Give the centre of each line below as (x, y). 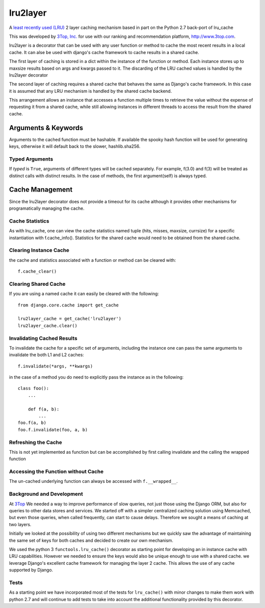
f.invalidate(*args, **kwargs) (55, 366)
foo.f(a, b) (32, 423)
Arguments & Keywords (46, 128)
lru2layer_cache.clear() (48, 326)
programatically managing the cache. (47, 208)
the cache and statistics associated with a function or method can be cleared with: (93, 260)
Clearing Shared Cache (37, 284)
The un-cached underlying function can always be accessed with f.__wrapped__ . (93, 481)
